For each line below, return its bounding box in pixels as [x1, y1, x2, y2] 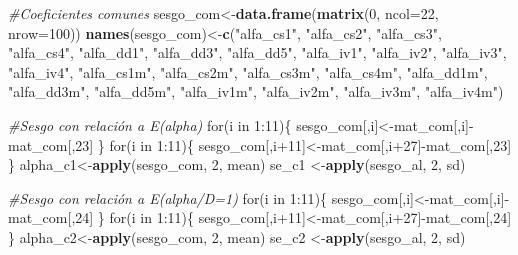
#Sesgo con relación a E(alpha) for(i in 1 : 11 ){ [8, 114, 292, 135]
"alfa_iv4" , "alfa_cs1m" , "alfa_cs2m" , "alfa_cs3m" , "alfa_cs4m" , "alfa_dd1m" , [8, 61, 488, 82]
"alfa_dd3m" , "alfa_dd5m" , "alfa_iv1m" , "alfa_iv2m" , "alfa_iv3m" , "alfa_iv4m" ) [8, 81, 504, 102]
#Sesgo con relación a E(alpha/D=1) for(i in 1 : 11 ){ [8, 187, 328, 208]
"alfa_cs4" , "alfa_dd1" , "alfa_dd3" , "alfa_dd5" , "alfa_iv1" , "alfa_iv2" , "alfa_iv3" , [8, 42, 507, 63]
